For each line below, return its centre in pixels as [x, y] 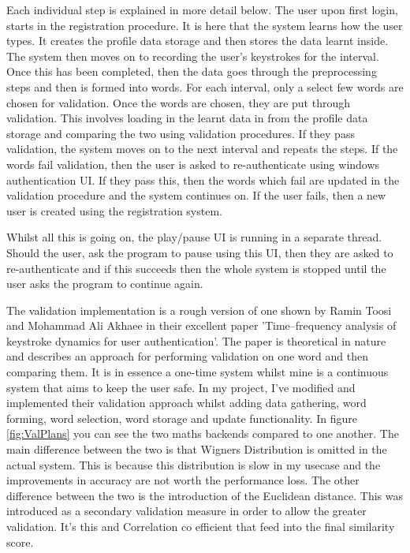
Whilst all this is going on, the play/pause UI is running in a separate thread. [194, 237]
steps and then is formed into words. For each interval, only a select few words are [205, 86]
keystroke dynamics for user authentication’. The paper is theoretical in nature [196, 340]
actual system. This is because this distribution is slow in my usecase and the [194, 464]
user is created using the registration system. [114, 210]
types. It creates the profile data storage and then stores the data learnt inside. [198, 41]
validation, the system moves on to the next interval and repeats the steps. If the [202, 149]
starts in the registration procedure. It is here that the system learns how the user [205, 25]
